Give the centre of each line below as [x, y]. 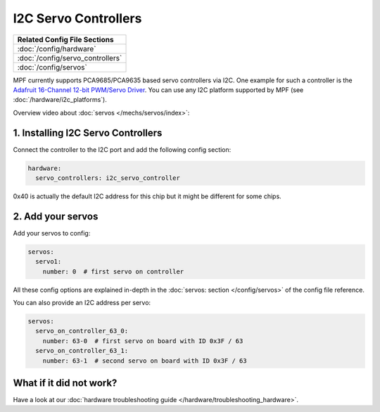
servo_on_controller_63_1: [82, 351]
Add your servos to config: [52, 233]
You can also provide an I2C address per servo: [82, 303]
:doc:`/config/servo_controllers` [70, 58]
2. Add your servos [56, 216]
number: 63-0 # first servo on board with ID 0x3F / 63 [143, 341]
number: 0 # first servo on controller [113, 271]
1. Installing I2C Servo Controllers [88, 133]
